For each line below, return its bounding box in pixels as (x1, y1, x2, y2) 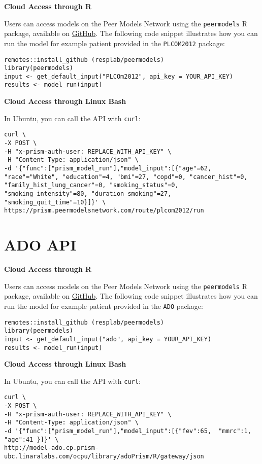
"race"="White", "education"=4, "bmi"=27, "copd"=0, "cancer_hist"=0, (4, 173, 248, 181)
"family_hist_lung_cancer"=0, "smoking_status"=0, (4, 182, 179, 189)
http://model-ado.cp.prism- (4, 444, 99, 452)
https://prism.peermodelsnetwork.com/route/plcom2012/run (4, 207, 204, 215)
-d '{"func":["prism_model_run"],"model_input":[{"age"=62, (4, 165, 212, 172)
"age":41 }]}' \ (4, 436, 59, 443)
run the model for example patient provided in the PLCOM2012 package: (4, 38, 225, 48)
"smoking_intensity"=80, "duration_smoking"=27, (4, 190, 172, 197)
